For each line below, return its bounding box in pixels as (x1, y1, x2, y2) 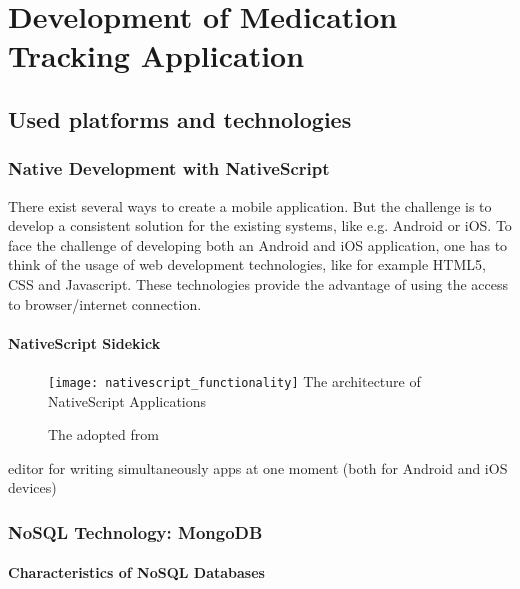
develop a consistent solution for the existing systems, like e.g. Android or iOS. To (8, 215, 512, 236)
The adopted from (48, 424, 159, 445)
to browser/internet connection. (8, 293, 202, 314)
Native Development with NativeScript (8, 156, 330, 181)
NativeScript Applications (48, 390, 207, 411)
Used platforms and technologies (8, 103, 352, 134)
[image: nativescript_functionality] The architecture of (48, 370, 421, 391)
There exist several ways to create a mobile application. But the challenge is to (8, 195, 492, 216)
